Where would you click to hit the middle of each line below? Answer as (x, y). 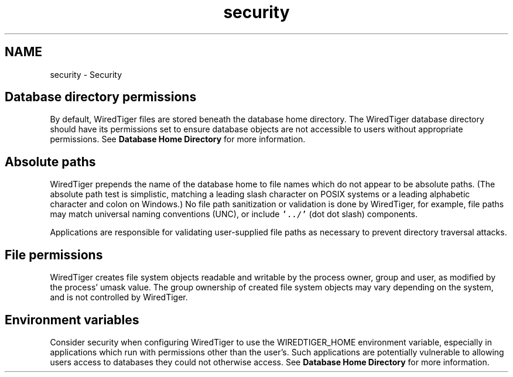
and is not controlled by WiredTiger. (119, 297)
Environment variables (72, 320)
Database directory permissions (101, 97)
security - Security (86, 74)
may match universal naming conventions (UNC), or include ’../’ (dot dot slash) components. (234, 214)
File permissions (54, 255)
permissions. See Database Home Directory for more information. (178, 139)
